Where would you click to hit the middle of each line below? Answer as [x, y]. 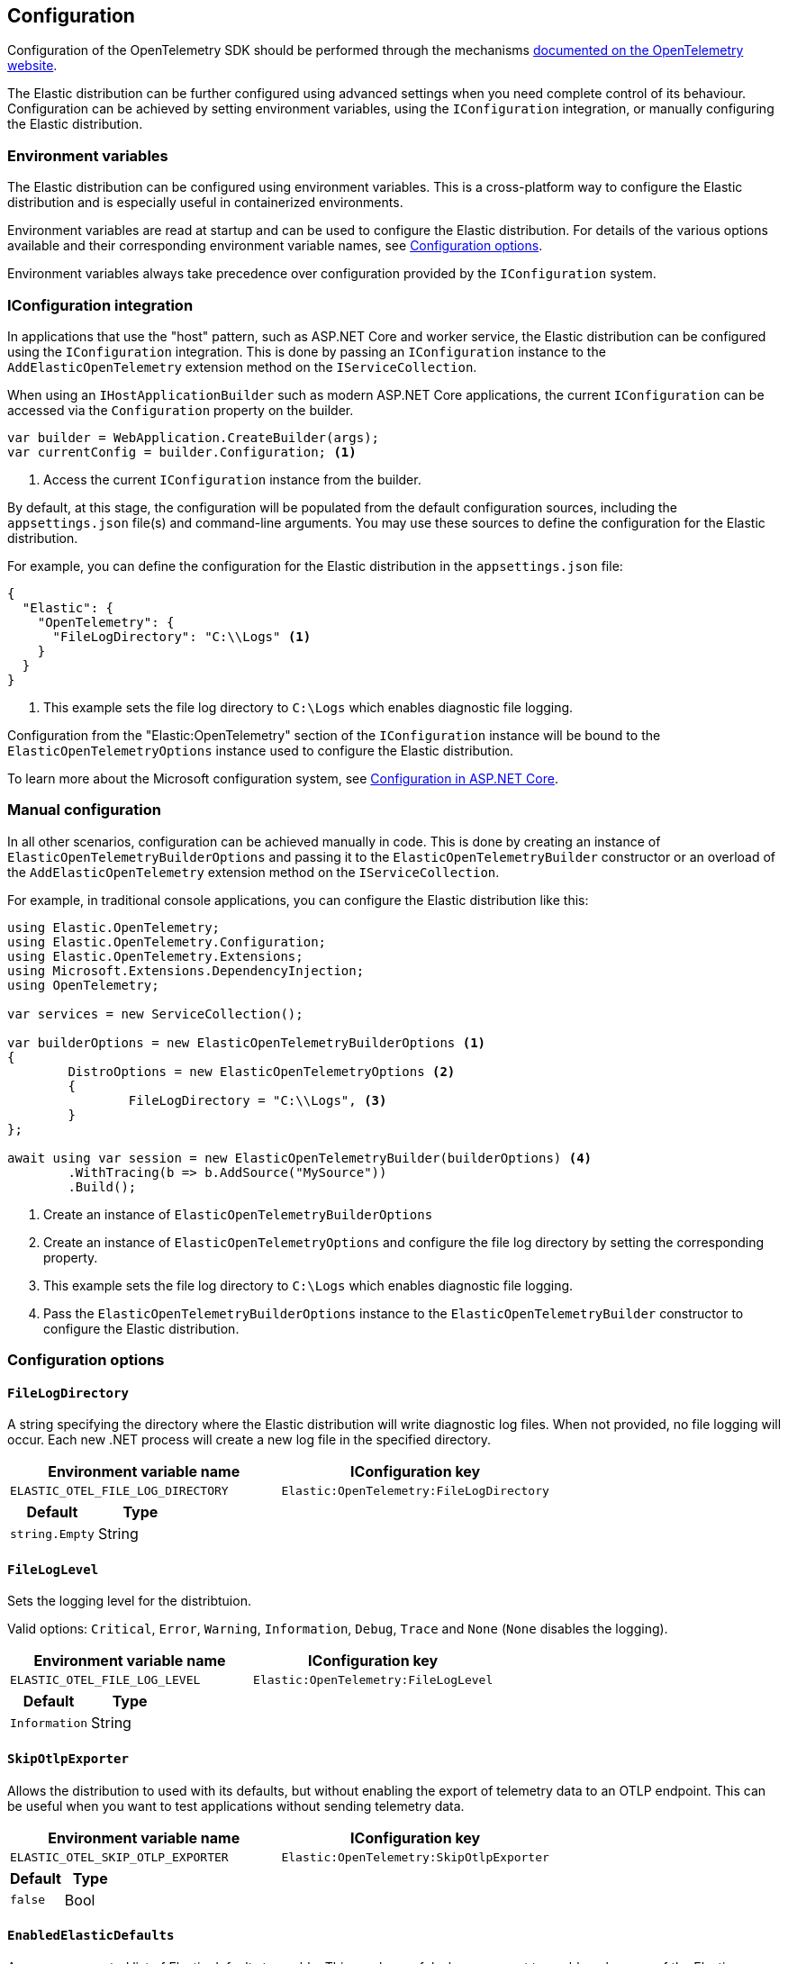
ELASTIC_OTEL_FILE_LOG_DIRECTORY [119, 1491]
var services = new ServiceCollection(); [155, 1014]
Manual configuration [84, 810]
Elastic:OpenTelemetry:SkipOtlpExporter [415, 1857]
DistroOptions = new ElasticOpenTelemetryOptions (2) [262, 1071]
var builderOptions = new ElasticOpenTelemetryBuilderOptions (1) [247, 1042]
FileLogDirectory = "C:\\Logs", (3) [258, 1100]
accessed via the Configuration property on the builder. [181, 410]
